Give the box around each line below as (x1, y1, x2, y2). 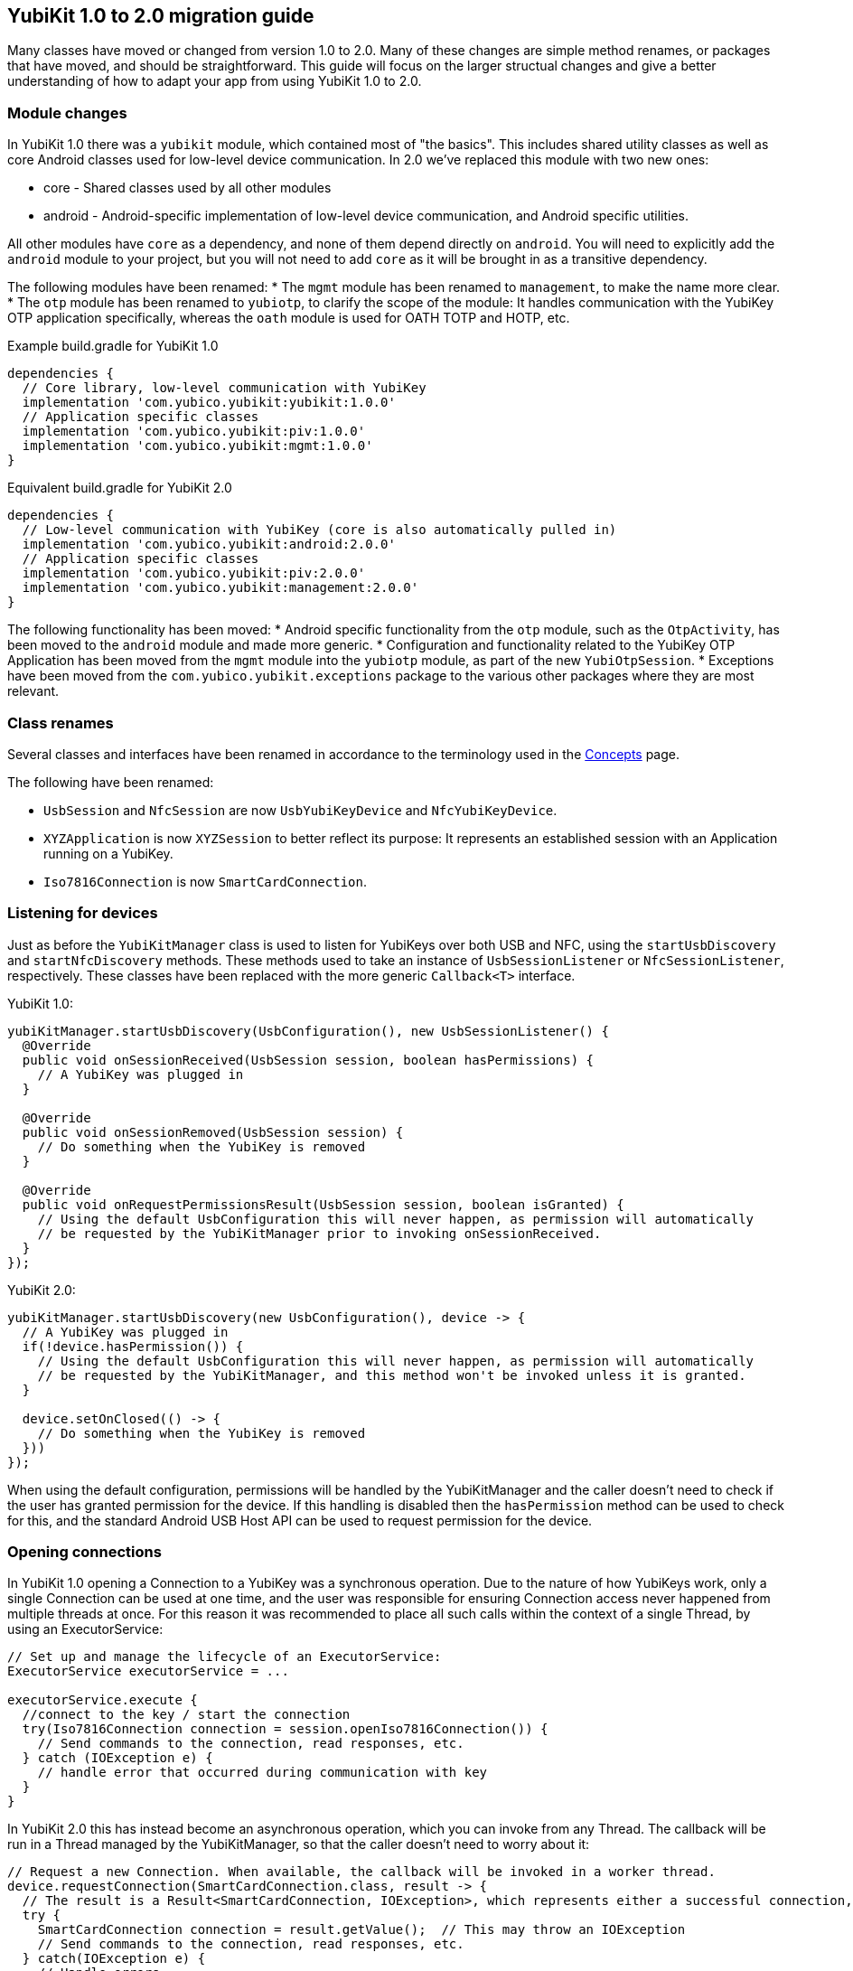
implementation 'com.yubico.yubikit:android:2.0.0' (22, 537, 396, 552)
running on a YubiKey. (43, 845, 173, 861)
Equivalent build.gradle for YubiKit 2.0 (7, 480, 232, 496)
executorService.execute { (7, 1693, 198, 1708)
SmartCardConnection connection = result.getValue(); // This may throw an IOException (37, 1922, 686, 1938)
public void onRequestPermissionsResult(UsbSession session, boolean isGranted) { (22, 1197, 624, 1212)
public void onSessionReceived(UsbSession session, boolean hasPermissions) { (22, 1052, 595, 1067)
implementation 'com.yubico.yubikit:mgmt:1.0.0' (22, 438, 373, 454)
